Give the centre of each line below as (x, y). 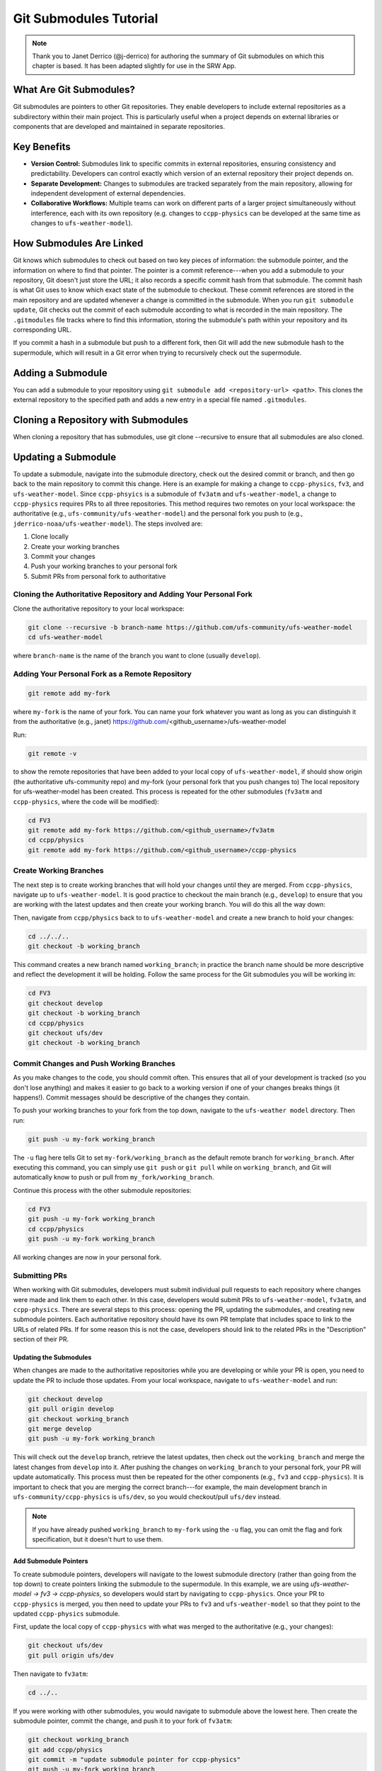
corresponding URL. (42, 329)
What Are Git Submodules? (74, 90)
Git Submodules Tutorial (86, 18)
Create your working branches (75, 546)
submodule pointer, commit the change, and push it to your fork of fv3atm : (123, 1721)
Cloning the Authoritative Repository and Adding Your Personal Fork (133, 594)
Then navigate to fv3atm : (51, 1674)
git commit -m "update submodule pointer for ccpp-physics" (134, 1759)
